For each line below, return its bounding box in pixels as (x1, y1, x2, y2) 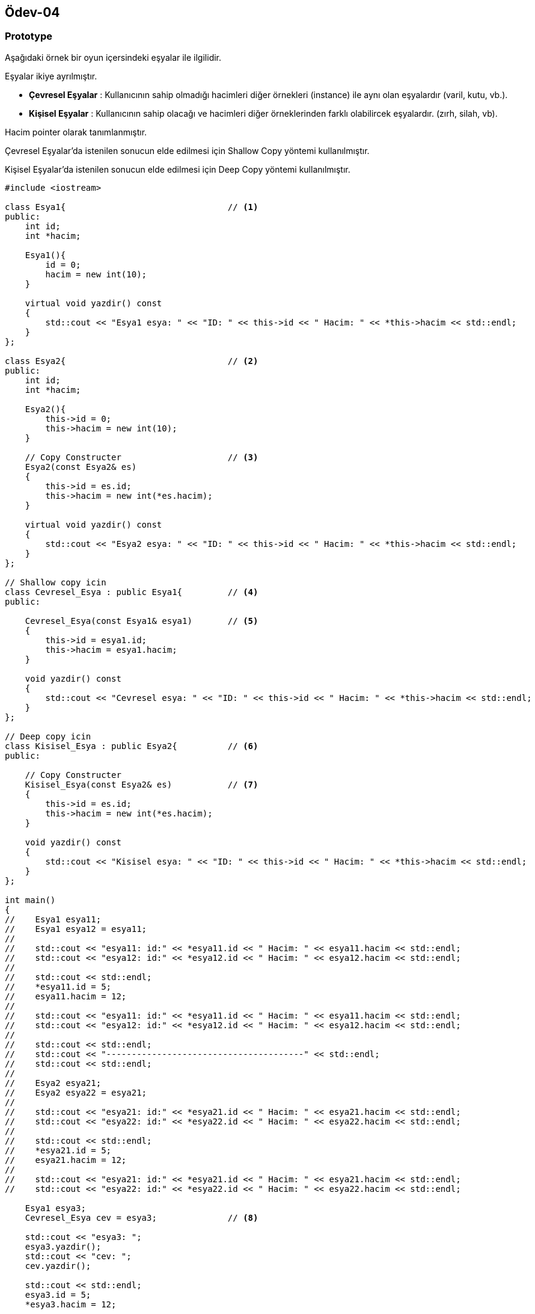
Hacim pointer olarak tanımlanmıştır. (5, 126, 147, 137)
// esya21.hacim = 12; (5, 1155, 127, 1165)
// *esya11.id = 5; (5, 981, 112, 992)
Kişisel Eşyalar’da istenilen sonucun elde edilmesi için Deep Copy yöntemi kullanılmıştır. (5, 164, 350, 174)
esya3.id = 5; (25, 1289, 91, 1300)
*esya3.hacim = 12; (25, 1299, 117, 1309)
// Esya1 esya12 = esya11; (5, 924, 147, 934)
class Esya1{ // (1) (5, 202, 258, 212)
